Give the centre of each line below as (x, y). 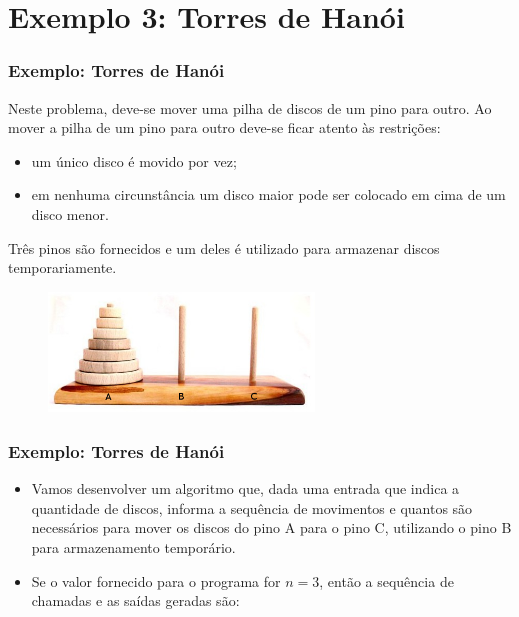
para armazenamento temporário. (133, 546)
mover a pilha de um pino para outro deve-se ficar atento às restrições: (224, 127)
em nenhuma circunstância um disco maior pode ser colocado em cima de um (268, 194)
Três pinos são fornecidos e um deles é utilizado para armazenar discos (224, 247)
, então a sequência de (386, 580)
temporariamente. (62, 267)
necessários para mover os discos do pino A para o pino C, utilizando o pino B (271, 527)
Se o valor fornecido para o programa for (156, 580)
